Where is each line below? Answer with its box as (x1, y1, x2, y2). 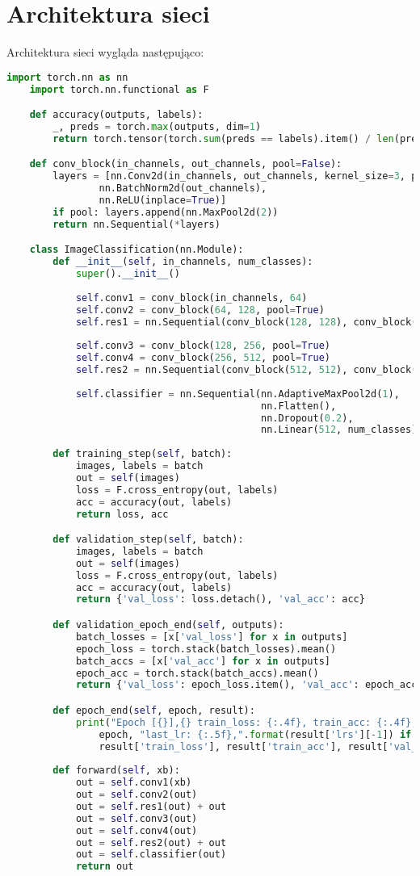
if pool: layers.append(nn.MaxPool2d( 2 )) (52, 206, 279, 218)
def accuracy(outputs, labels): (29, 109, 204, 121)
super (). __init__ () (75, 268, 180, 280)
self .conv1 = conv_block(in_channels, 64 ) (75, 291, 308, 304)
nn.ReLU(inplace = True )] (99, 195, 227, 207)
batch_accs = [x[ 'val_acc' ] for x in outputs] (75, 655, 330, 667)
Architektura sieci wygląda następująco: (6, 44, 204, 61)
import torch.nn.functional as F (29, 83, 209, 95)
